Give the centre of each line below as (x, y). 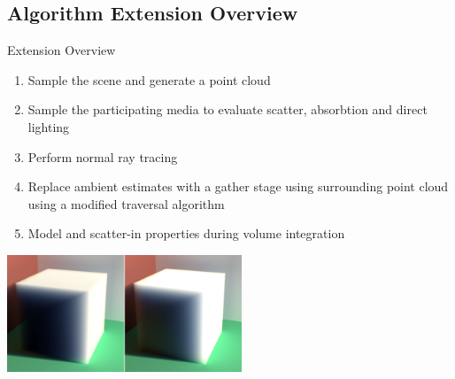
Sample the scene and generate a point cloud (149, 79)
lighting (49, 126)
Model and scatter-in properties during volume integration (186, 233)
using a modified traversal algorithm (126, 203)
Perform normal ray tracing (103, 156)
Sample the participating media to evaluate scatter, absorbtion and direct (227, 109)
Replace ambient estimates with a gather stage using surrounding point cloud (238, 186)
